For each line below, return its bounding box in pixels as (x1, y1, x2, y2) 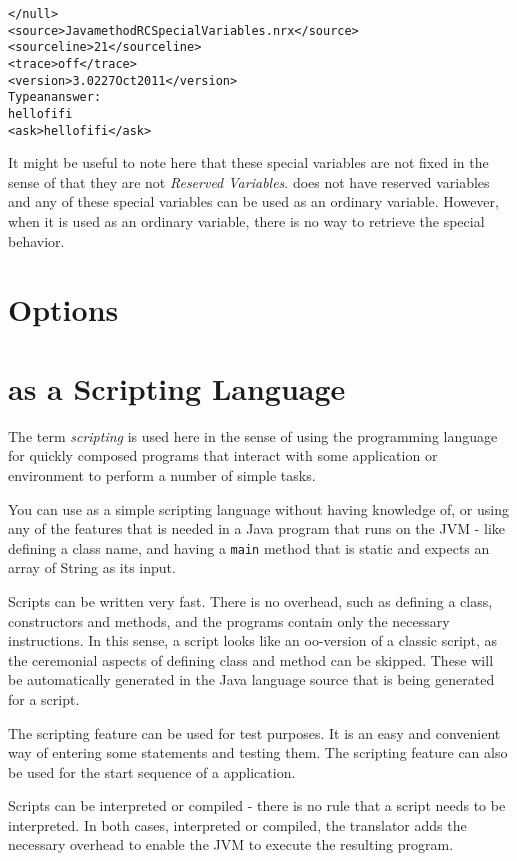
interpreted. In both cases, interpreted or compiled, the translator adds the (8, 814, 467, 835)
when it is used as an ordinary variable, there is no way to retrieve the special (8, 211, 485, 232)
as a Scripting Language (8, 367, 346, 408)
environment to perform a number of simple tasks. (8, 464, 316, 485)
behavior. (8, 230, 65, 251)
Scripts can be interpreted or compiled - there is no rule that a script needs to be (8, 795, 506, 816)
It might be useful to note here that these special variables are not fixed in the (8, 152, 489, 173)
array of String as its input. (8, 557, 176, 578)
